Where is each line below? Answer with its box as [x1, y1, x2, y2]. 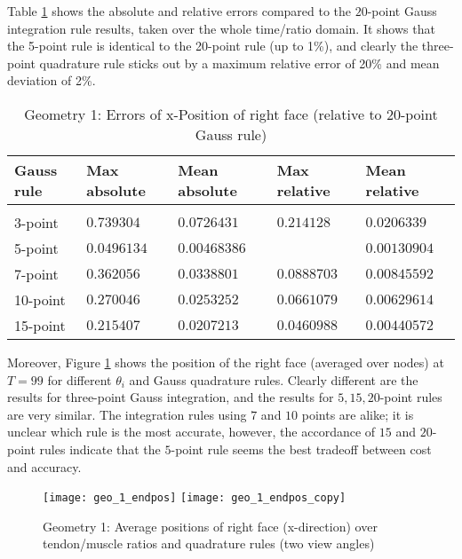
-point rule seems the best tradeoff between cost [171, 439, 432, 458]
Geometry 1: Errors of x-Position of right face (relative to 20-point [24, 103, 438, 124]
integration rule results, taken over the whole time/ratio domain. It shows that [7, 19, 435, 37]
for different [47, 370, 112, 389]
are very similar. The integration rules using [7, 405, 247, 423]
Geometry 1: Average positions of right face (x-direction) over [43, 516, 378, 535]
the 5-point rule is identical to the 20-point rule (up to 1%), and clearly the [7, 36, 418, 55]
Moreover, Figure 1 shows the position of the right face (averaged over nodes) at [7, 352, 444, 371]
